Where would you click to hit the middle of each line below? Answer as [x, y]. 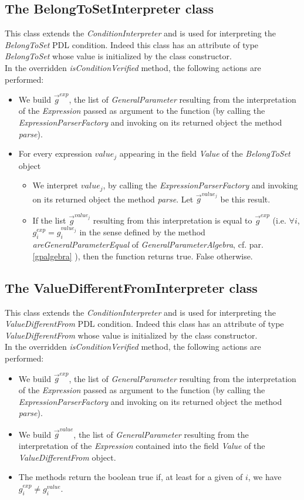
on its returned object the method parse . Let [113, 199]
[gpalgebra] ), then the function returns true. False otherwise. [143, 256]
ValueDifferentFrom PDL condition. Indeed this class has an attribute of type [144, 324]
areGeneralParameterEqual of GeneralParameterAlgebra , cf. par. [148, 244]
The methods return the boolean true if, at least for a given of [131, 477]
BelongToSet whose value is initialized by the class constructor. [118, 56]
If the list [49, 220]
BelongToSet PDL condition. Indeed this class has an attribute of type [132, 44]
